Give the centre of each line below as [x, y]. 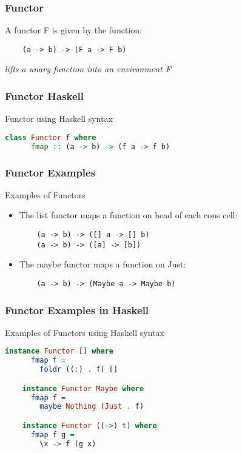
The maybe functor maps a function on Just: [103, 264]
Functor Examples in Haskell [77, 310]
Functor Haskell [45, 96]
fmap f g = [52, 435]
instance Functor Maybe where [83, 388]
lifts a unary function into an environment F [88, 69]
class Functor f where [51, 137]
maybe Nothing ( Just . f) [92, 407]
